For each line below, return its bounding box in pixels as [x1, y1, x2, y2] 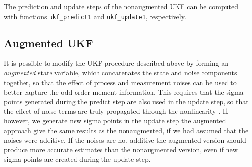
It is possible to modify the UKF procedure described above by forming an [4, 58, 229, 68]
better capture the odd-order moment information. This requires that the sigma [4, 87, 244, 97]
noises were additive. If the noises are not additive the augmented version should [4, 135, 246, 145]
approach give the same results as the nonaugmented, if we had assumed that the [4, 125, 249, 135]
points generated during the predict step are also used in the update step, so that [4, 96, 249, 106]
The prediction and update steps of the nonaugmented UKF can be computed [4, 1, 238, 11]
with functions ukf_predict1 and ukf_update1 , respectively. [4, 11, 186, 21]
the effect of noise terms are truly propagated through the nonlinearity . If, [4, 106, 229, 116]
